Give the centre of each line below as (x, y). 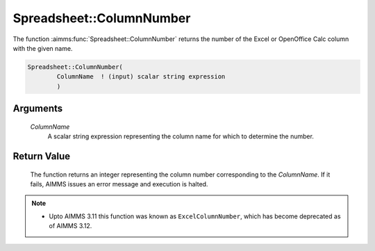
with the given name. (43, 48)
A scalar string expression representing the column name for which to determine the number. (181, 136)
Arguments (38, 109)
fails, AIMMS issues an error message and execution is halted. (119, 184)
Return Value (42, 156)
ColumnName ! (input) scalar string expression (141, 77)
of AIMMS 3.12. (70, 226)
